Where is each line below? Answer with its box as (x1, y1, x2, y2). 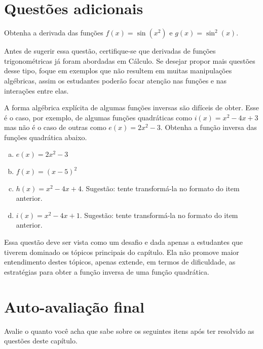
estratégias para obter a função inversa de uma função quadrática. (4, 266, 209, 277)
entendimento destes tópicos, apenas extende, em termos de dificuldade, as (4, 256, 236, 267)
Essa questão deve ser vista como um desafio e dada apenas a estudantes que (4, 237, 243, 247)
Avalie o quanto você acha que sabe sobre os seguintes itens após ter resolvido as (4, 325, 254, 336)
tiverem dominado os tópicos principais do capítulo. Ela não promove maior (4, 246, 239, 257)
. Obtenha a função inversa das (160, 122, 257, 133)
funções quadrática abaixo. (4, 132, 87, 142)
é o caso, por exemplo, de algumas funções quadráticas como (4, 112, 192, 122)
